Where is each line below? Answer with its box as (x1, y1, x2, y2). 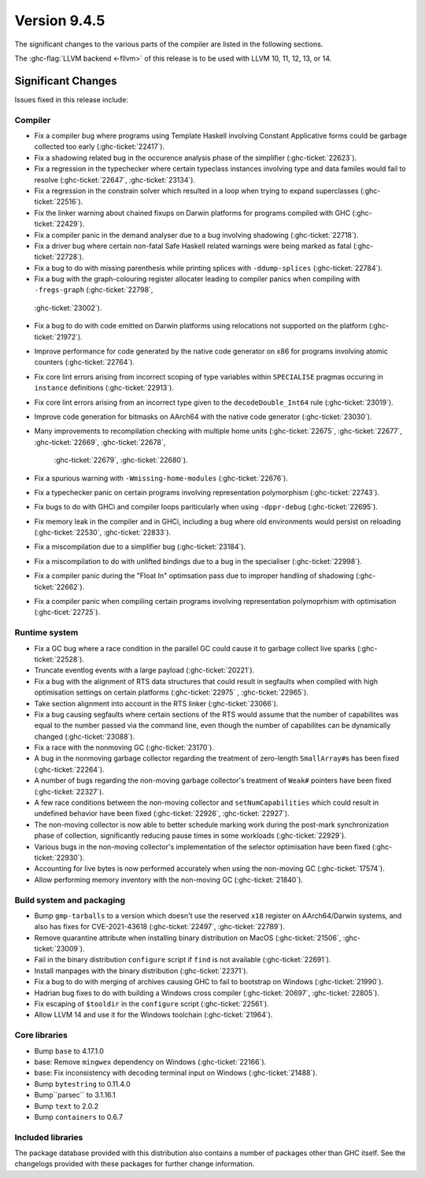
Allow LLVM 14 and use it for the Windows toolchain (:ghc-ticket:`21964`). (34, 1010, 273, 1020)
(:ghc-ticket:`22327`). (34, 787, 104, 796)
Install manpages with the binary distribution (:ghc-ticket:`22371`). (34, 965, 248, 976)
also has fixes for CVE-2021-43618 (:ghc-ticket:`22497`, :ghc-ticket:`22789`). (34, 922, 285, 932)
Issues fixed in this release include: (14, 94, 129, 104)
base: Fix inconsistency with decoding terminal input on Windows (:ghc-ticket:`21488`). (34, 1068, 318, 1078)
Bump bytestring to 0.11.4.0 (34, 1079, 131, 1088)
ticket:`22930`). (34, 853, 85, 862)
